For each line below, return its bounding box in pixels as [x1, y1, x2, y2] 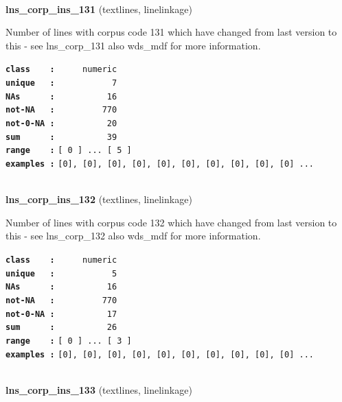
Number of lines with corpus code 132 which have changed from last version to [5, 215, 337, 229]
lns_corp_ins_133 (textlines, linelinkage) [5, 382, 192, 397]
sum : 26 [5, 322, 117, 333]
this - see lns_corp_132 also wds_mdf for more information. [5, 228, 261, 243]
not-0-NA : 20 [5, 119, 117, 128]
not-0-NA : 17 [5, 309, 117, 319]
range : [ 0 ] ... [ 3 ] [5, 335, 132, 346]
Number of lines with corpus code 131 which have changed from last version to [5, 25, 337, 39]
